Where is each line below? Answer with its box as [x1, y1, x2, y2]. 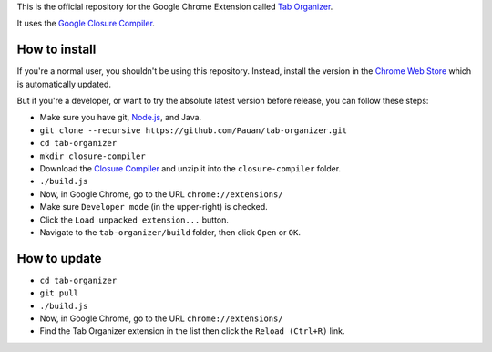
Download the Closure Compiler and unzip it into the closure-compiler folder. [39, 163, 342, 174]
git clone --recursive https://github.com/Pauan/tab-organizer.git [39, 125, 348, 136]
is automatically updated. [16, 78, 111, 89]
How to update [16, 251, 102, 266]
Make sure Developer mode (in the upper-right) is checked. [39, 202, 268, 212]
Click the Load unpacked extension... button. [39, 214, 230, 225]
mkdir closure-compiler [39, 150, 146, 161]
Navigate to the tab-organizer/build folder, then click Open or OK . [39, 226, 301, 237]
